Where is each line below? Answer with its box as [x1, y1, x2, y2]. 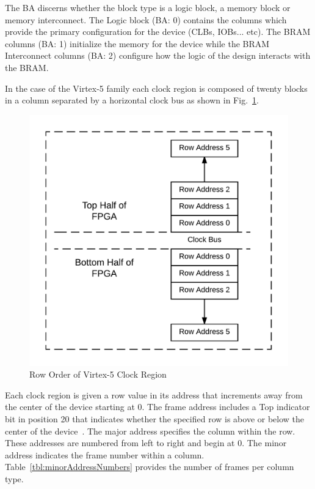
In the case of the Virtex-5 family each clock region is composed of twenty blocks [5, 81, 308, 94]
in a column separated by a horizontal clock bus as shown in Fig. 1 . [5, 94, 259, 106]
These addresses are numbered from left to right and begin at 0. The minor [5, 436, 287, 449]
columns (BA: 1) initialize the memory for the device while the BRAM [5, 37, 270, 50]
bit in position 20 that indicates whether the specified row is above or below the [5, 412, 305, 425]
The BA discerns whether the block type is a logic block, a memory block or [5, 1, 291, 13]
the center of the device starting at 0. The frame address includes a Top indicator [5, 400, 310, 413]
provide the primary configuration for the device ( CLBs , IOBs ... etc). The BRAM [5, 25, 311, 38]
